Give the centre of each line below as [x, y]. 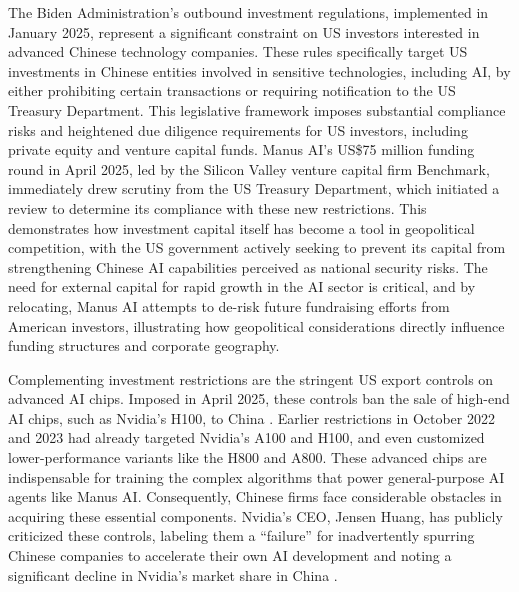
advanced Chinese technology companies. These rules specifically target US [238, 51]
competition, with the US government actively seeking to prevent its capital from [257, 247]
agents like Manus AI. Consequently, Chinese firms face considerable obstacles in [255, 496]
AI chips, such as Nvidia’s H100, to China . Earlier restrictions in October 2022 [251, 417]
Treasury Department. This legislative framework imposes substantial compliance [257, 109]
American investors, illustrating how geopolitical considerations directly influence [256, 325]
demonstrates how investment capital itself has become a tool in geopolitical [241, 227]
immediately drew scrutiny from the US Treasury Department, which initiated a [254, 188]
